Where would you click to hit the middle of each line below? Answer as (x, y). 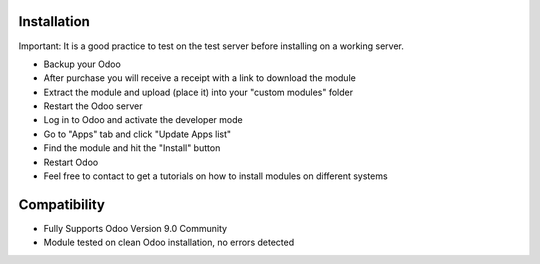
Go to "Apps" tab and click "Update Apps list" (137, 134)
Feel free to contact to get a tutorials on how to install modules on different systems (216, 176)
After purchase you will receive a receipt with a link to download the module (200, 78)
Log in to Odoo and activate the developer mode (143, 120)
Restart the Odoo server (93, 106)
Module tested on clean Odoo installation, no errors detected (169, 242)
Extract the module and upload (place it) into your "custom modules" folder (198, 92)
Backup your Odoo (82, 64)
